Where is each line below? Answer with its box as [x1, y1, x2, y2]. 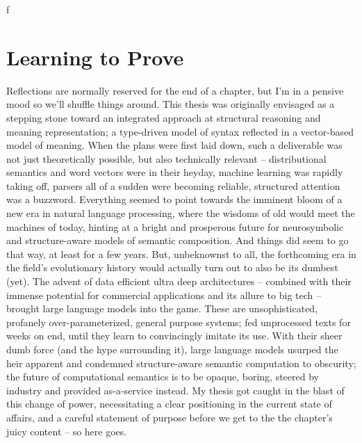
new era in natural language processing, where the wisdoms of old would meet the [6, 206, 355, 220]
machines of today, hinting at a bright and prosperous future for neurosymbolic [6, 219, 344, 234]
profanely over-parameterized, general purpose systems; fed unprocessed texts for [6, 314, 351, 329]
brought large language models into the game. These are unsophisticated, [6, 301, 318, 316]
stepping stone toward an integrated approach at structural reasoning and [6, 110, 321, 124]
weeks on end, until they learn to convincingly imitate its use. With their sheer [6, 328, 343, 343]
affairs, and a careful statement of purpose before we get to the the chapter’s [6, 410, 333, 424]
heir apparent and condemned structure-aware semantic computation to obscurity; [6, 355, 356, 370]
